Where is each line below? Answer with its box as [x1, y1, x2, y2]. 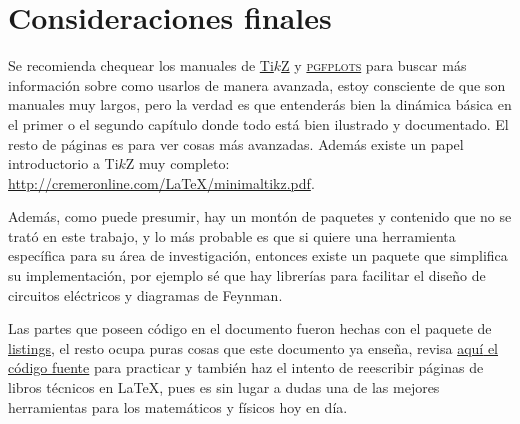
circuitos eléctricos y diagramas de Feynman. [8, 284, 283, 305]
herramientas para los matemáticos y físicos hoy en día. [8, 396, 348, 417]
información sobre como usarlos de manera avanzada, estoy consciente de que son [8, 74, 506, 95]
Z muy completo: [125, 153, 230, 174]
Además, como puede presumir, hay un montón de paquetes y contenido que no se [8, 206, 512, 227]
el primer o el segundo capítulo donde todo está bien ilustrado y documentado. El [8, 113, 509, 134]
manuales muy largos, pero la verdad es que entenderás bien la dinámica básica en [8, 94, 512, 115]
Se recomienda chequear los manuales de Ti [8, 55, 274, 76]
